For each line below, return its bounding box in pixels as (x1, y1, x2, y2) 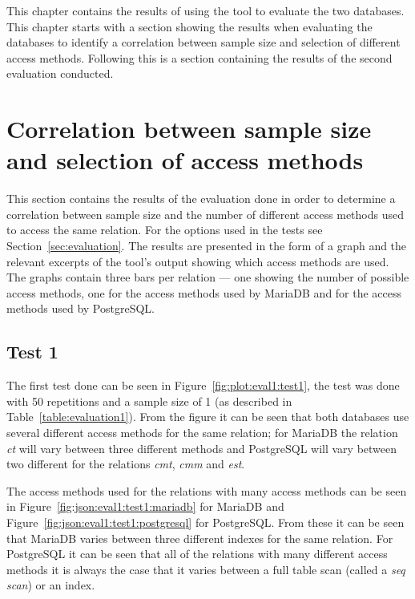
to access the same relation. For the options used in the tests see (6, 221, 323, 238)
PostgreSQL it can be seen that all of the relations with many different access (6, 545, 388, 562)
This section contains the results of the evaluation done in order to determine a (6, 190, 396, 207)
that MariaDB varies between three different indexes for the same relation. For (6, 529, 393, 546)
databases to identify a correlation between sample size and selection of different (6, 34, 401, 51)
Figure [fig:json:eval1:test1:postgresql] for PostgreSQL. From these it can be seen (6, 513, 405, 530)
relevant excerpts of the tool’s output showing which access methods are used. (6, 253, 389, 269)
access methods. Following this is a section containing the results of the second (6, 49, 393, 66)
